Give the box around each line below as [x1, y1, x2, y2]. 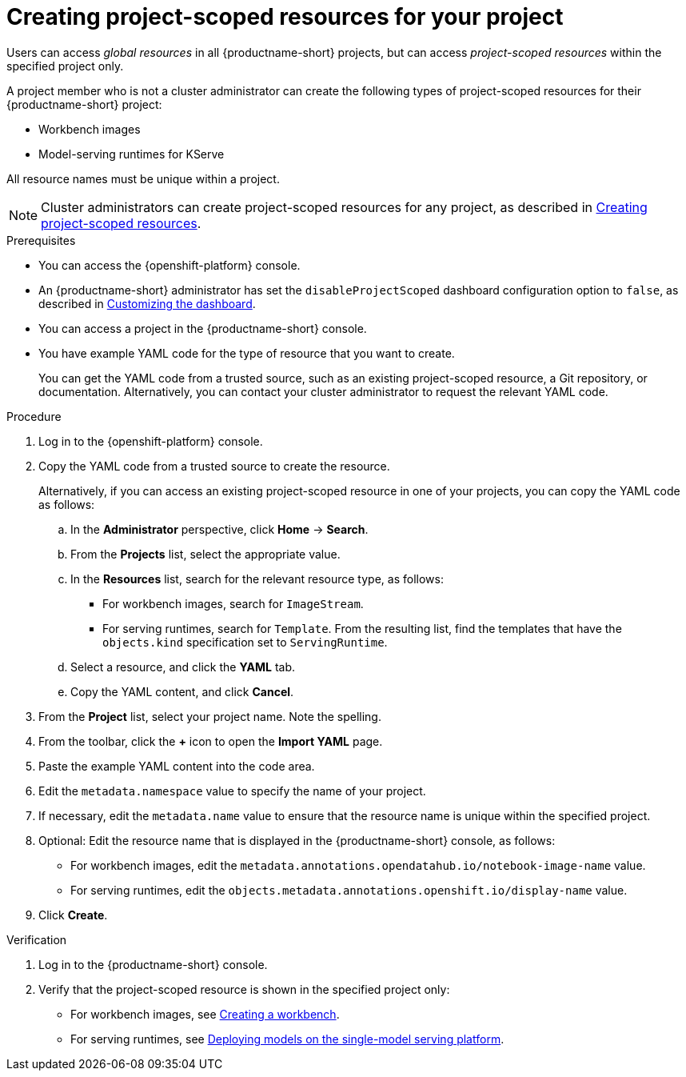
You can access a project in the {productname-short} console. [38, 321, 367, 335]
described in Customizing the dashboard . [38, 296, 256, 310]
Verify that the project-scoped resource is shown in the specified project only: [38, 982, 450, 996]
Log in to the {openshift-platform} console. [38, 434, 263, 448]
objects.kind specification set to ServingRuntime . [102, 635, 388, 649]
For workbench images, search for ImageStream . [102, 596, 364, 611]
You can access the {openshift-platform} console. [38, 258, 301, 272]
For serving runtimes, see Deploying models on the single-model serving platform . [70, 1031, 505, 1046]
